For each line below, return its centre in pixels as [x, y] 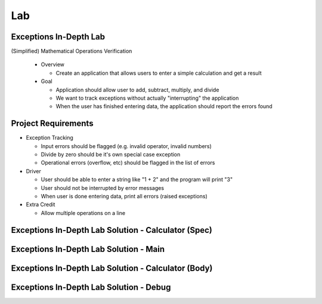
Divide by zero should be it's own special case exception [111, 155]
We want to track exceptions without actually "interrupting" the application [147, 98]
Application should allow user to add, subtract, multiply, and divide [137, 90]
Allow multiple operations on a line [83, 213]
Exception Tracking [50, 138]
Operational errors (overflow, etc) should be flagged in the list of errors [128, 163]
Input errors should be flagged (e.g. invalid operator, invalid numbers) [126, 146]
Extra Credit [41, 205]
